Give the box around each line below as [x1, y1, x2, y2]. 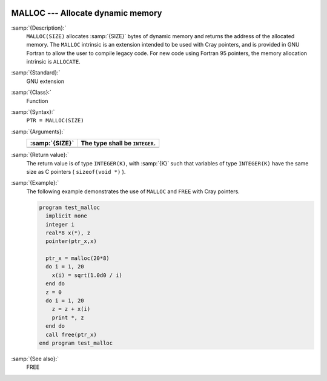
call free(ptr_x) [45, 331, 97, 338]
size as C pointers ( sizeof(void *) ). [26, 168, 126, 175]
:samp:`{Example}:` [11, 179, 59, 187]
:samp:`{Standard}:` [11, 69, 61, 76]
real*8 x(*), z [45, 229, 91, 236]
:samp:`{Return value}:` [11, 151, 70, 159]
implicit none [45, 213, 88, 219]
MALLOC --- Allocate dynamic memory [11, 8, 162, 18]
